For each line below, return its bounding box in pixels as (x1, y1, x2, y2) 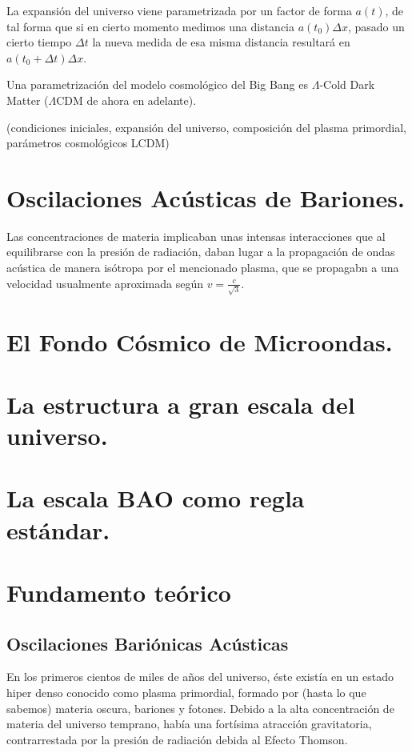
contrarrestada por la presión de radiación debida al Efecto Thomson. (6, 731, 348, 747)
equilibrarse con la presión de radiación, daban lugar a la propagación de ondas (6, 243, 395, 260)
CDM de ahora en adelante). (56, 91, 197, 108)
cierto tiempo (6, 34, 72, 50)
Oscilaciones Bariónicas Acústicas (6, 631, 289, 655)
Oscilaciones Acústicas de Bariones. (6, 181, 405, 214)
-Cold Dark (319, 76, 375, 93)
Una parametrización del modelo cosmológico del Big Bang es (6, 76, 309, 93)
